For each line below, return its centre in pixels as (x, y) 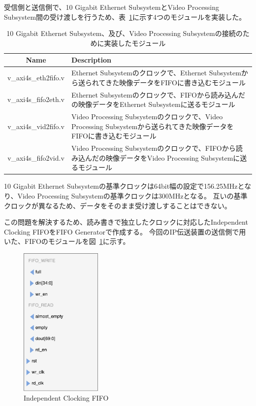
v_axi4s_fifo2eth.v (36, 99)
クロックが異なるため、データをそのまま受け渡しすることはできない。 (118, 205)
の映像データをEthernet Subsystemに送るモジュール (153, 104)
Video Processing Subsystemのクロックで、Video (147, 117)
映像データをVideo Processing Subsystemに (173, 157)
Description (92, 60)
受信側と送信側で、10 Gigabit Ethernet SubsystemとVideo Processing (112, 7)
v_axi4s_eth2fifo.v (36, 78)
